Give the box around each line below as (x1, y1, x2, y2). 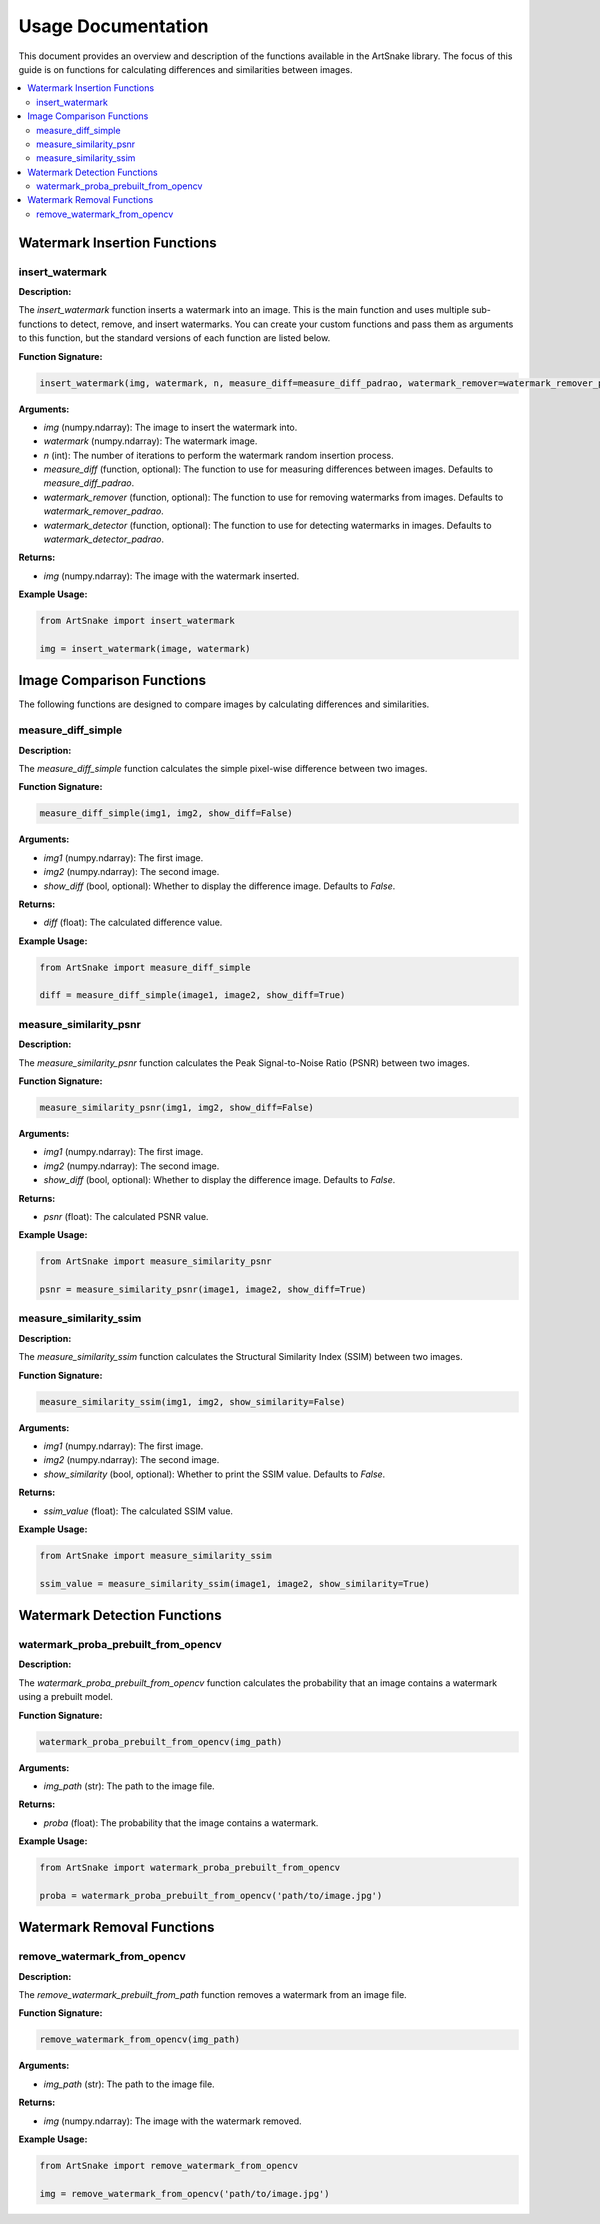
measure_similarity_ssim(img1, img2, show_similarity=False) (39, 1396, 346, 1407)
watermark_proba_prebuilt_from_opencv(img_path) (39, 1736, 283, 1747)
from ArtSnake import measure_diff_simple (39, 961, 251, 973)
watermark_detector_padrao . (43, 533, 165, 545)
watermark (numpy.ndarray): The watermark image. (43, 435, 258, 447)
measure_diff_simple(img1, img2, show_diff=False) (39, 808, 294, 819)
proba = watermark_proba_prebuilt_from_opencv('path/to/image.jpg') (39, 1890, 383, 1901)
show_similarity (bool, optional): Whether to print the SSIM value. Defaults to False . (43, 1468, 386, 1480)
